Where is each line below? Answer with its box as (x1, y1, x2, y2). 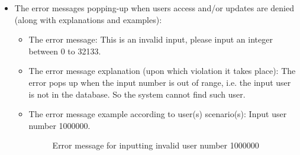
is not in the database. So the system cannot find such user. (28, 88, 246, 100)
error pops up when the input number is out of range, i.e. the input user (28, 76, 291, 88)
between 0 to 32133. (28, 44, 101, 57)
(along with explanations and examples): (14, 13, 162, 25)
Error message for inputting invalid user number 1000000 (52, 139, 259, 151)
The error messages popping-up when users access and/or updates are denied (14, 2, 294, 14)
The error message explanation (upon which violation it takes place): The (28, 64, 296, 77)
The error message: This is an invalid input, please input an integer (28, 33, 273, 46)
